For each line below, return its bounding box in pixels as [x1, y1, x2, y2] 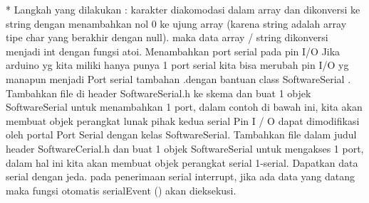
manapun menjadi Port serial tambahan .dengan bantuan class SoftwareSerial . [6, 71, 351, 86]
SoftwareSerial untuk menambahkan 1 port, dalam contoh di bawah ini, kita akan [6, 99, 363, 114]
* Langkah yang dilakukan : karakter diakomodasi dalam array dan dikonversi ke [6, 2, 360, 16]
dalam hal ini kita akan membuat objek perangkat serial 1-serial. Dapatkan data [6, 155, 358, 170]
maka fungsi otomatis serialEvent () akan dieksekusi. [6, 182, 237, 197]
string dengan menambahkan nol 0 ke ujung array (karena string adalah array [6, 16, 347, 31]
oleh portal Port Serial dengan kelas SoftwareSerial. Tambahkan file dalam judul [6, 127, 357, 142]
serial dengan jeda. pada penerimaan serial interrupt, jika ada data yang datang [6, 169, 355, 184]
